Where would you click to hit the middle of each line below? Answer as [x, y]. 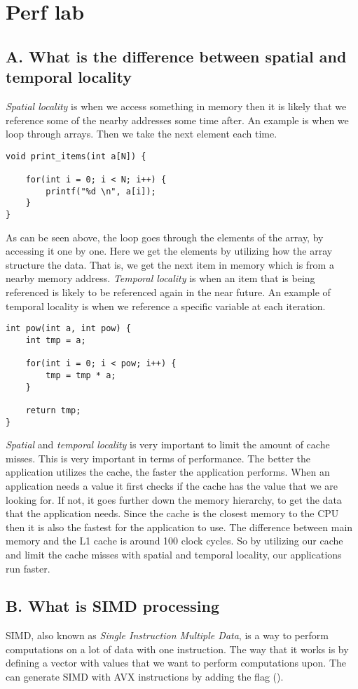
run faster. [28, 568]
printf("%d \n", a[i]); [101, 191]
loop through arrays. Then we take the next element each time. [142, 134]
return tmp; [53, 410]
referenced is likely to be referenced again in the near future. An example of [168, 292]
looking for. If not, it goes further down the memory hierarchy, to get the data [174, 499]
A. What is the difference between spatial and [176, 56]
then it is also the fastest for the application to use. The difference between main [179, 527]
